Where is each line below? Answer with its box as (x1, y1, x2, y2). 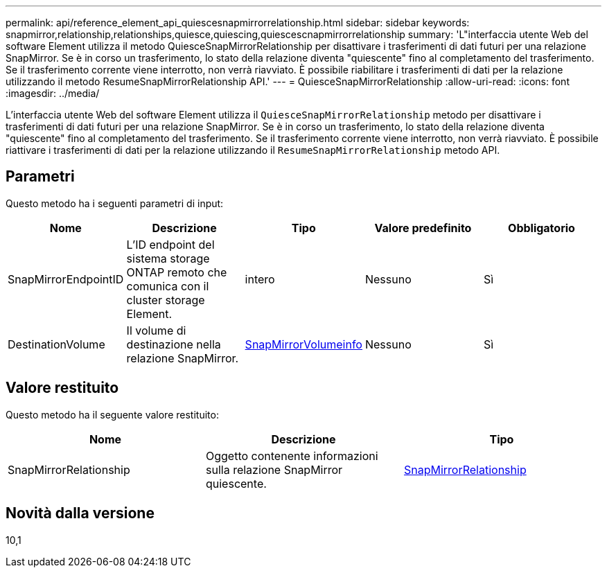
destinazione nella (126, 337, 221, 351)
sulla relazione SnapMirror (205, 462, 343, 477)
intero (245, 272, 275, 286)
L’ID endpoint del (126, 237, 215, 252)
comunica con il (126, 279, 209, 293)
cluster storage (126, 292, 205, 307)
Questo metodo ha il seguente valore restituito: (6, 408, 219, 421)
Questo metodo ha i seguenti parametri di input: (6, 197, 224, 209)
